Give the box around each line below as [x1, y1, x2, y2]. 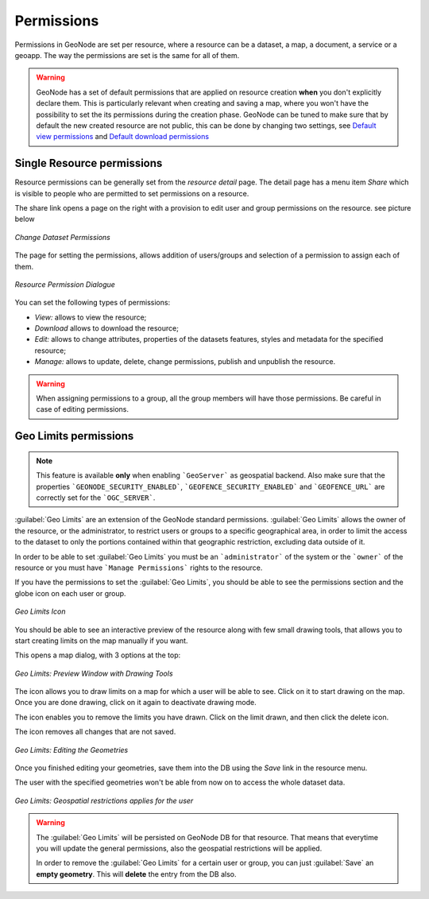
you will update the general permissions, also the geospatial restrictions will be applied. [36, 843, 323, 853]
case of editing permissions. [36, 405, 129, 414]
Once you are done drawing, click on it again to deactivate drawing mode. [14, 698, 257, 707]
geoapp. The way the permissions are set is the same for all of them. [14, 50, 240, 60]
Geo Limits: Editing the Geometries [14, 745, 129, 754]
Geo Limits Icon [14, 606, 67, 616]
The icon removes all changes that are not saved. [14, 727, 176, 737]
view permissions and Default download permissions [36, 132, 210, 141]
